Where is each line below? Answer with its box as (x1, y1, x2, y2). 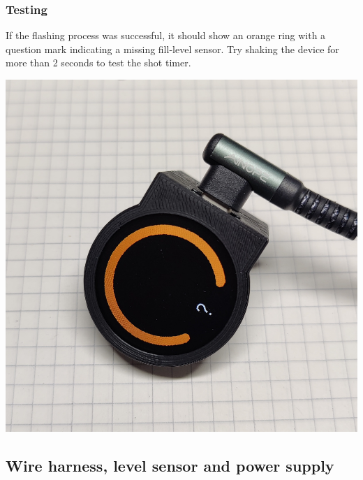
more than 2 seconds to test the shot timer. (6, 55, 191, 70)
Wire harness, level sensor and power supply (6, 454, 334, 476)
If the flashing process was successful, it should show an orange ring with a (6, 28, 326, 43)
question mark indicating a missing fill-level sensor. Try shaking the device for (6, 41, 339, 56)
